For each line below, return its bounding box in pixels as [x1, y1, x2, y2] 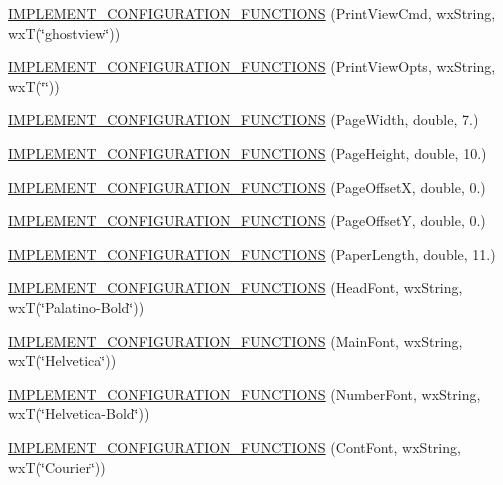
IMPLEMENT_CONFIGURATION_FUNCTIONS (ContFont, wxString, [8, 436, 461, 457]
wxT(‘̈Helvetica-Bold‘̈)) [8, 403, 150, 424]
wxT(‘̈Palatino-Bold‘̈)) [8, 296, 145, 317]
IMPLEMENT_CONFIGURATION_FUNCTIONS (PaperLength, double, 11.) [8, 243, 496, 264]
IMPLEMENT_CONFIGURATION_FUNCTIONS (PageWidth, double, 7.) [8, 109, 479, 130]
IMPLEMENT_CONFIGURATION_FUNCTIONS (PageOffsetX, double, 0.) [8, 176, 486, 197]
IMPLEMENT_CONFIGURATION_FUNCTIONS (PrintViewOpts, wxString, [8, 56, 496, 77]
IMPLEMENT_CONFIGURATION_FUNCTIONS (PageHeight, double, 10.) [8, 142, 487, 163]
